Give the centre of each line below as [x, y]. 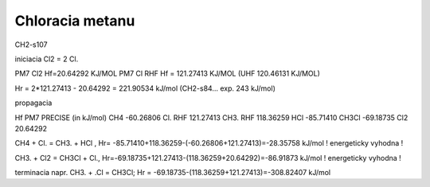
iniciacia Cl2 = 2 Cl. [47, 59]
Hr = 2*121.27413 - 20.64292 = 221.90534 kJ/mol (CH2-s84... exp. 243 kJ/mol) [145, 88]
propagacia [33, 103]
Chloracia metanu [75, 21]
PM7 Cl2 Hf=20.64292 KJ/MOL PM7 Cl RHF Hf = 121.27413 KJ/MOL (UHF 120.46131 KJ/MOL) [167, 74]
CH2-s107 [31, 45]
